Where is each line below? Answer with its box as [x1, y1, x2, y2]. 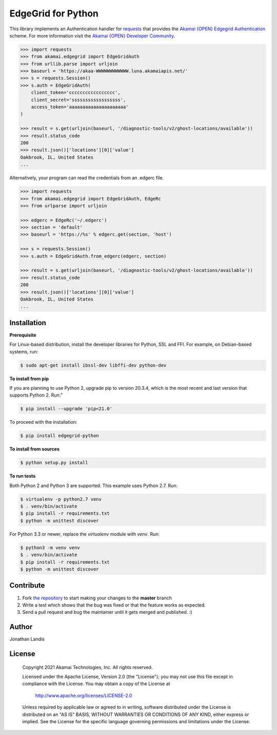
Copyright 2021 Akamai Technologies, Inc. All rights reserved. [22, 664, 153, 670]
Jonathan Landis [9, 636, 45, 642]
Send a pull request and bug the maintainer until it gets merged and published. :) [22, 609, 192, 615]
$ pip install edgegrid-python [20, 433, 100, 439]
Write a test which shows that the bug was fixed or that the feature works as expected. [22, 601, 206, 608]
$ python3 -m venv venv [20, 544, 81, 551]
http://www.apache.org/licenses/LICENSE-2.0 [35, 692, 132, 699]
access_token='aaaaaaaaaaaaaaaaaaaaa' [31, 104, 129, 110]
